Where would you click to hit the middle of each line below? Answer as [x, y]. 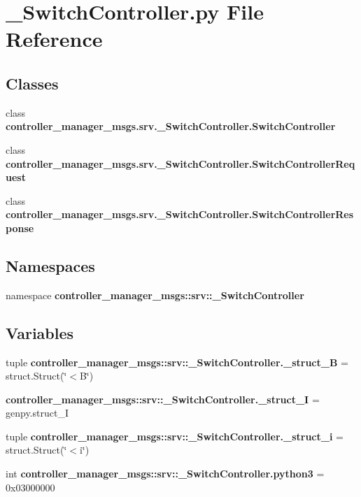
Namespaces [50, 265]
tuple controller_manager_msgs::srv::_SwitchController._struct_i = [175, 436]
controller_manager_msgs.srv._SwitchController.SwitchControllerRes [180, 214]
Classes [32, 83]
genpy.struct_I [37, 413]
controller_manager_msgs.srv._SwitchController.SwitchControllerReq [180, 163]
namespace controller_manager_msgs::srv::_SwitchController [155, 295]
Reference [54, 39]
